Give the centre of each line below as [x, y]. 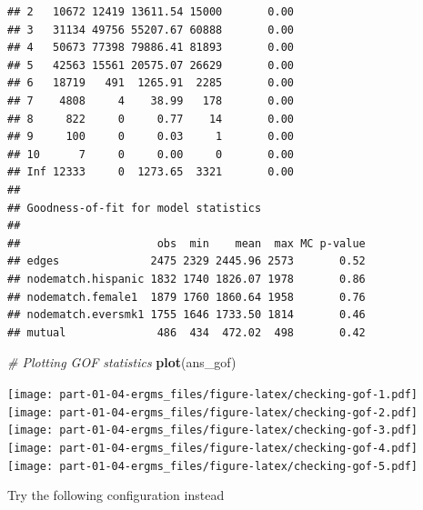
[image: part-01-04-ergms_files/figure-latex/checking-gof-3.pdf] [213, 430]
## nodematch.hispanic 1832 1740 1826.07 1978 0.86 [186, 279]
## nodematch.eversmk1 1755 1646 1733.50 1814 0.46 [186, 315]
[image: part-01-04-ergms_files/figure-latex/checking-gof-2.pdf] [213, 412]
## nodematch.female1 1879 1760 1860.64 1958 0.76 [186, 297]
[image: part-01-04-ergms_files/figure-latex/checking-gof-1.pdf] [213, 394]
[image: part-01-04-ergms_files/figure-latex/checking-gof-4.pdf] [213, 448]
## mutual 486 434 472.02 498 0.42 [186, 332]
